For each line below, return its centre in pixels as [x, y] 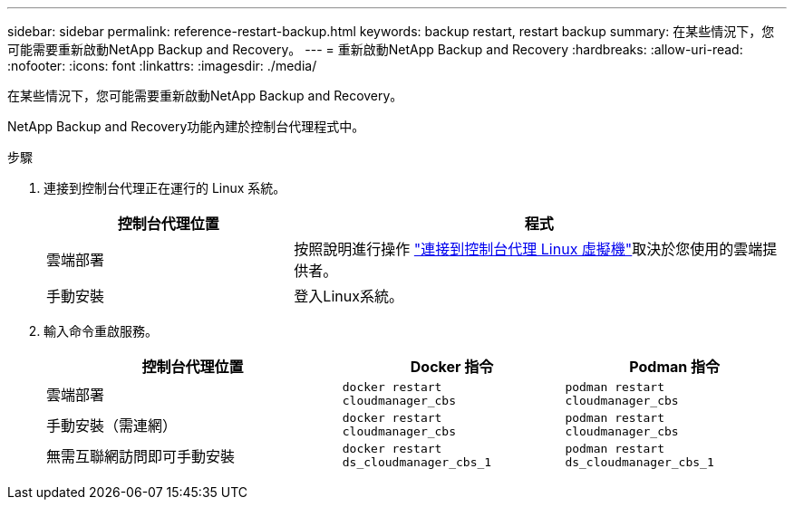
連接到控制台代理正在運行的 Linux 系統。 [165, 188]
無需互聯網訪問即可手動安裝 [141, 456]
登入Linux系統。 [349, 296]
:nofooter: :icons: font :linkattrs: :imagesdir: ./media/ [162, 66]
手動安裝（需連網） [112, 426]
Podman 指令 [675, 367]
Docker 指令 [452, 367]
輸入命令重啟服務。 [101, 331]
